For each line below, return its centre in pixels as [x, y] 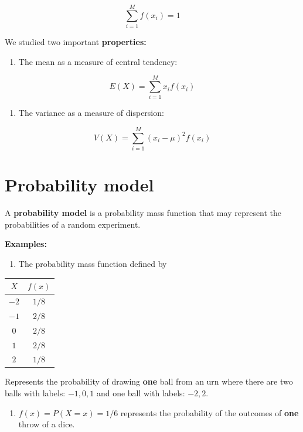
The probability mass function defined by [93, 264]
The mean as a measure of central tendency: [98, 61]
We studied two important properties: [76, 42]
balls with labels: [35, 393]
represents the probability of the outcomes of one [210, 412]
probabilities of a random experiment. [73, 224]
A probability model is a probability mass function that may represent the [143, 213]
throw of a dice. [47, 424]
